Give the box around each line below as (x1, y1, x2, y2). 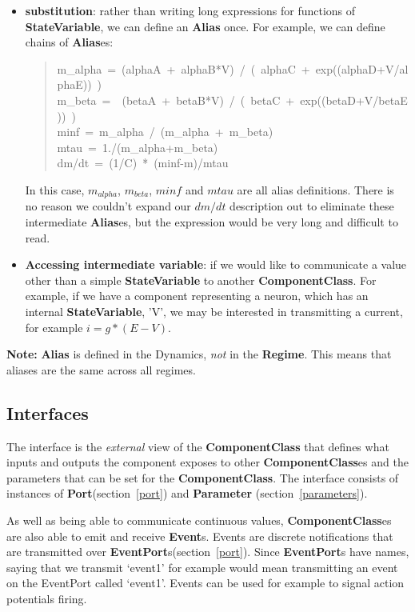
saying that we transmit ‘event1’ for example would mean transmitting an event (6, 558, 398, 575)
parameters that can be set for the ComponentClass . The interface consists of (6, 469, 399, 486)
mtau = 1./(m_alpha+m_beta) (57, 138, 218, 155)
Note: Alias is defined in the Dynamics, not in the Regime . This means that (6, 346, 392, 362)
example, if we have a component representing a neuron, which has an (25, 287, 369, 304)
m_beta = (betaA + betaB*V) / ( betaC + (57, 91, 295, 108)
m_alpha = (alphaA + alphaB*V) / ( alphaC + (57, 60, 310, 77)
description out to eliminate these (229, 198, 394, 214)
